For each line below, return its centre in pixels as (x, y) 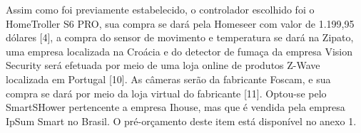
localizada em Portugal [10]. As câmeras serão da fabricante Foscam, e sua (168, 79)
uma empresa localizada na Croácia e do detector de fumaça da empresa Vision (179, 51)
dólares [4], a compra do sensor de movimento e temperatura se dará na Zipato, (180, 37)
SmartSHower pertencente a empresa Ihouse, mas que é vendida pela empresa (176, 107)
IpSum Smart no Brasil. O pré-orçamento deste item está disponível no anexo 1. (181, 121)
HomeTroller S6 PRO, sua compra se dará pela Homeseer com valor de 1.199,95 (180, 23)
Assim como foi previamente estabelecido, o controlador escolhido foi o (160, 9)
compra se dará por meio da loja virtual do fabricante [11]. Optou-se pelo (166, 93)
